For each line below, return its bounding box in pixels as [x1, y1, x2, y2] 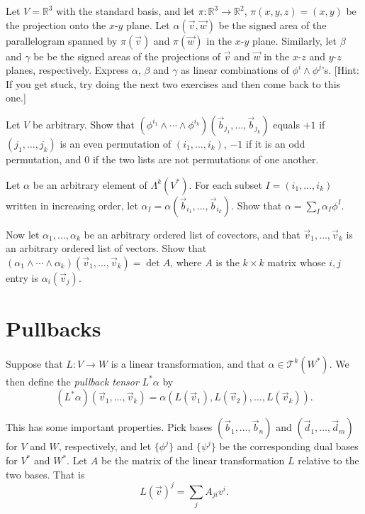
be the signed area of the [218, 17, 327, 32]
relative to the [298, 453, 359, 468]
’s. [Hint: [321, 62, 359, 77]
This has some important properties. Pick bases [6, 420, 213, 434]
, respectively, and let [58, 439, 152, 454]
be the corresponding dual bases [219, 439, 359, 454]
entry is [6, 270, 39, 285]
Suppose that [6, 356, 63, 371]
